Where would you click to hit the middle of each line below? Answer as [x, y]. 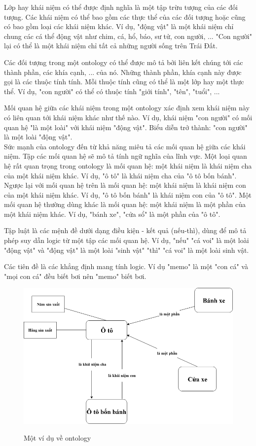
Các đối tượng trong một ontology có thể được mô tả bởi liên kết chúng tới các [124, 62]
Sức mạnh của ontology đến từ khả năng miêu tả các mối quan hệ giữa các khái [125, 146]
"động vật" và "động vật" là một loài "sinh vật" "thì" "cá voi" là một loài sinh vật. [127, 250]
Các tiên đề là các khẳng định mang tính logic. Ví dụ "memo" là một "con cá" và [126, 266]
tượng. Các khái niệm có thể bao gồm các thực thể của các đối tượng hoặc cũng [125, 17]
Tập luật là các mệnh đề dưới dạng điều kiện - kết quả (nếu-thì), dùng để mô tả [125, 230]
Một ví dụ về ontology [57, 437]
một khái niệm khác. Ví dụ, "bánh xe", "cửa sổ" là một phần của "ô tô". [112, 214]
